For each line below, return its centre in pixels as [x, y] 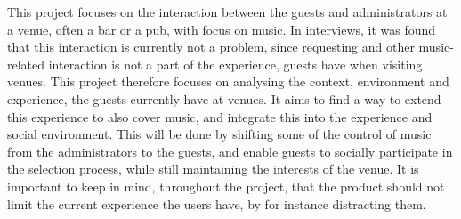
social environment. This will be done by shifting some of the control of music [219, 134]
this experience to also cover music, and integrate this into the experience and [220, 116]
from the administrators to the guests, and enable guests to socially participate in [230, 151]
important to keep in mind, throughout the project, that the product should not [226, 186]
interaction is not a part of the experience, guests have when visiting [235, 64]
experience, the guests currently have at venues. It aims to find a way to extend [224, 98]
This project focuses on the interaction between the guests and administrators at [227, 12]
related [26, 64]
